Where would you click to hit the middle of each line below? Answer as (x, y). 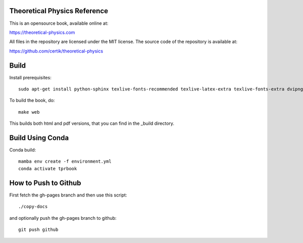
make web (29, 112)
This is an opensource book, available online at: (59, 23)
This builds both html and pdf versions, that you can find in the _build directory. (92, 123)
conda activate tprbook (48, 168)
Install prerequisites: (30, 77)
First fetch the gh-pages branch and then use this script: (68, 195)
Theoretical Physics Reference (59, 11)
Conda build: (23, 150)
